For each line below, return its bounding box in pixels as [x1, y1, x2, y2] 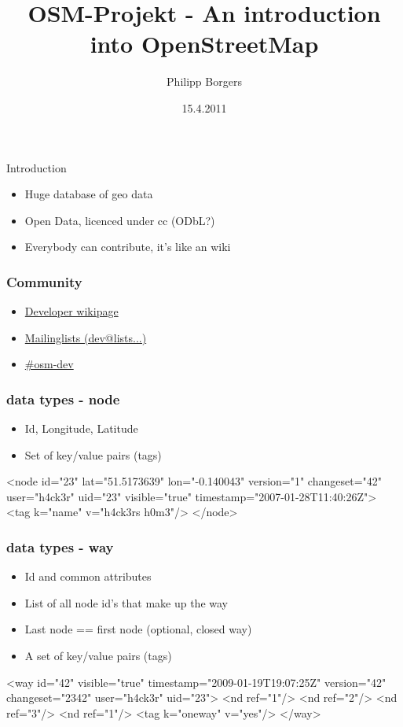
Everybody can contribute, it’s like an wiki [24, 238, 231, 255]
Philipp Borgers [167, 73, 242, 90]
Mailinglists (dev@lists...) [24, 329, 147, 345]
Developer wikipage [24, 303, 119, 319]
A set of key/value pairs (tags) [24, 648, 172, 664]
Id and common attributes [24, 568, 152, 585]
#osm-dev [24, 356, 74, 372]
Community [6, 271, 82, 291]
